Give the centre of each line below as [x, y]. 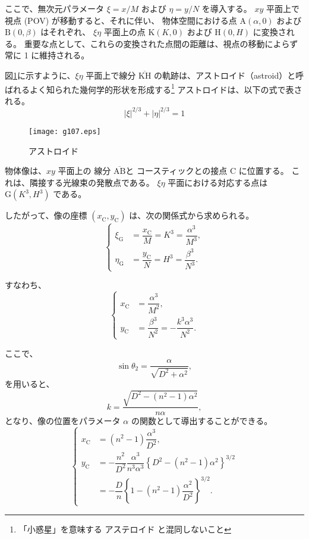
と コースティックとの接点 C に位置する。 [207, 171]
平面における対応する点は [218, 182]
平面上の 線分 [84, 171]
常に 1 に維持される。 [47, 55]
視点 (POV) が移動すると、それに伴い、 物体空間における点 [121, 20]
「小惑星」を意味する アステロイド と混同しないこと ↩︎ [125, 529]
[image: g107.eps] [65, 131]
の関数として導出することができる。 [202, 421]
